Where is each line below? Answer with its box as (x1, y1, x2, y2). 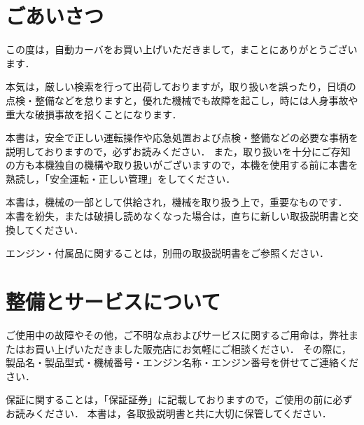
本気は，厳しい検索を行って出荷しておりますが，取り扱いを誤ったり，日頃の (6, 79, 356, 94)
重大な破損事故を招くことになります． (6, 106, 182, 121)
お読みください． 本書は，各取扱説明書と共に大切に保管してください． (6, 405, 332, 420)
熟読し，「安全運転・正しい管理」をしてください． (6, 171, 236, 186)
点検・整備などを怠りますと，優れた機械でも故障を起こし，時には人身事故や (6, 92, 358, 107)
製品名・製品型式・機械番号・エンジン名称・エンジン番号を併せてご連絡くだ (6, 355, 358, 370)
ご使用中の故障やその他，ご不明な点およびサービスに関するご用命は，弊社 (6, 327, 349, 342)
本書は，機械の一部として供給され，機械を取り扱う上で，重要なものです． (6, 195, 348, 209)
